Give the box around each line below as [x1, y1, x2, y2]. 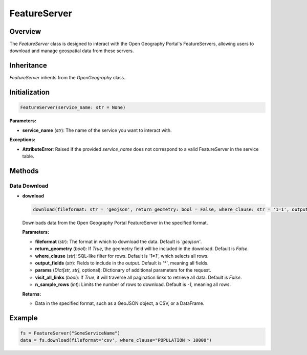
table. [22, 153, 34, 159]
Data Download [9, 182, 49, 189]
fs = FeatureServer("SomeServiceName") [20, 330, 120, 336]
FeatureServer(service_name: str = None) [20, 105, 126, 110]
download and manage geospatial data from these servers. [9, 48, 134, 54]
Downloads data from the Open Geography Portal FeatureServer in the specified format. [22, 220, 208, 226]
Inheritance [9, 61, 47, 70]
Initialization [9, 88, 50, 97]
